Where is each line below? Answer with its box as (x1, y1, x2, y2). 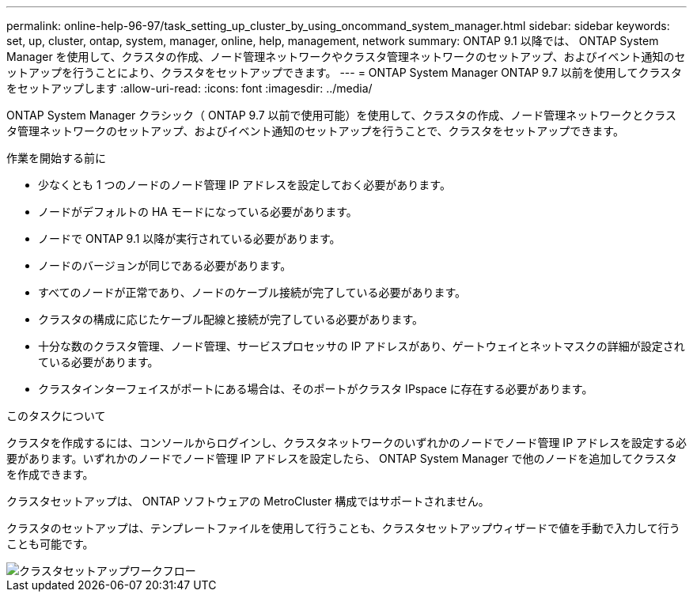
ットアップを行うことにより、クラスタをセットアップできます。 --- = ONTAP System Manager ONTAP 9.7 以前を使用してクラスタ (6, 66, 683, 79)
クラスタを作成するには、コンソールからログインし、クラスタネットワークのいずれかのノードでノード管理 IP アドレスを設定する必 (6, 436, 687, 449)
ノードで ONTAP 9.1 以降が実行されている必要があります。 (38, 232, 341, 245)
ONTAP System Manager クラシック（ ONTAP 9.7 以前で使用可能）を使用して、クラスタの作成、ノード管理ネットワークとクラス (6, 108, 676, 122)
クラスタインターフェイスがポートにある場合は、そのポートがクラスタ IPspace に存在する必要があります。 (38, 382, 593, 396)
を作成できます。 (6, 467, 94, 481)
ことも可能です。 (6, 537, 94, 551)
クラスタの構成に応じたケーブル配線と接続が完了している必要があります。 (38, 312, 424, 326)
